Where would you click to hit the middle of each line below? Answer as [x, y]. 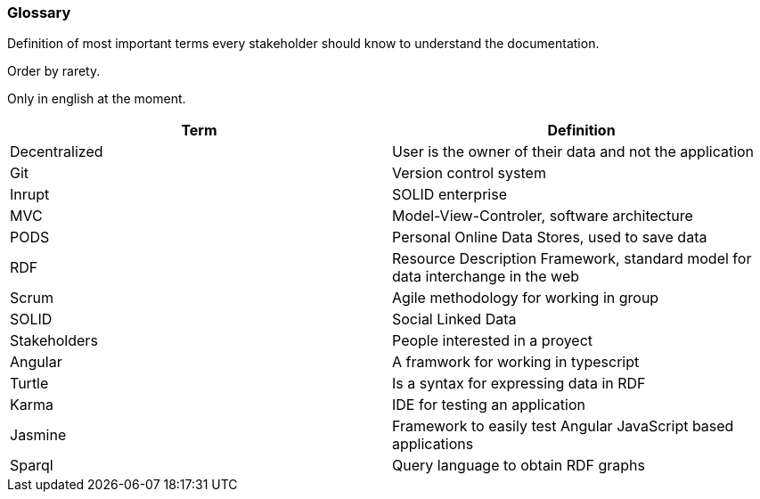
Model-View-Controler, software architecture [543, 216]
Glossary [39, 12]
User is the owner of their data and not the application [573, 152]
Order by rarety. [54, 71]
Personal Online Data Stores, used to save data [550, 237]
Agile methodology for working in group [526, 298]
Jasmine [38, 435]
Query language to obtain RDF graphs [519, 466]
